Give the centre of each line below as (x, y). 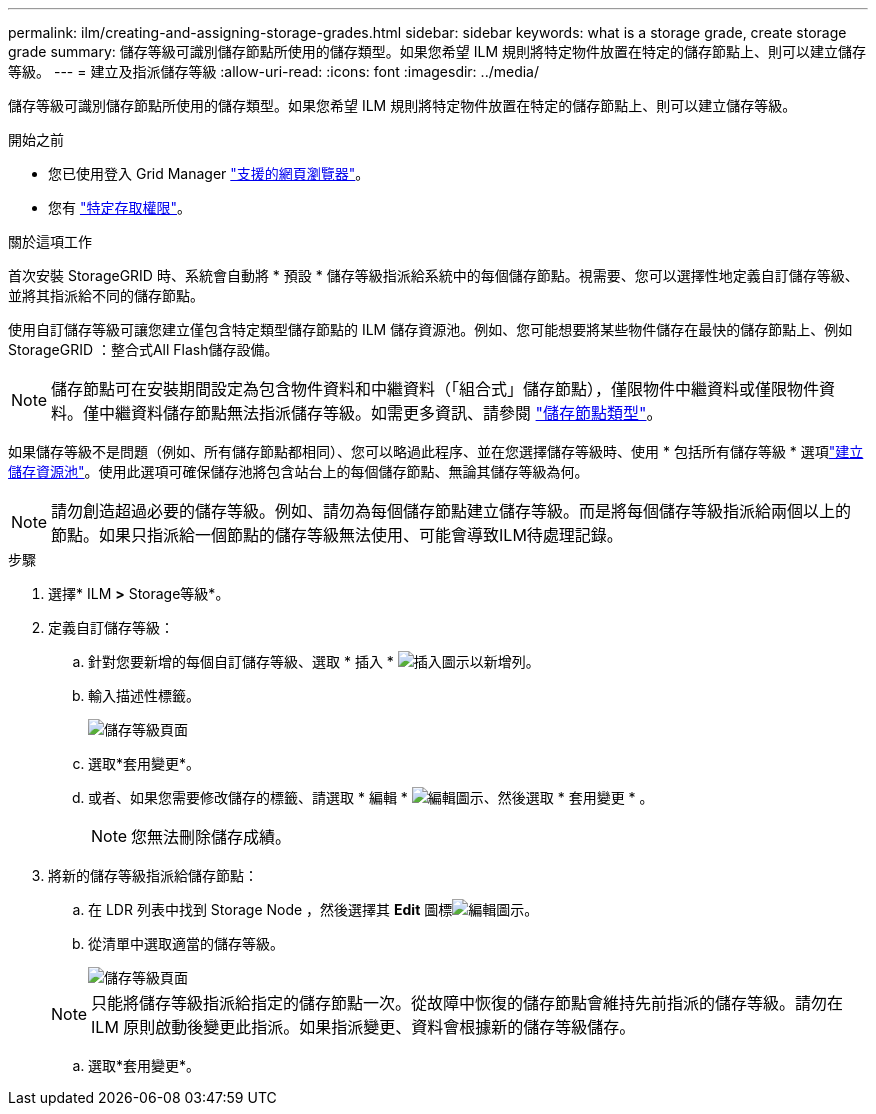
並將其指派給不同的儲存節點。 (106, 295)
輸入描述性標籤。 (144, 695)
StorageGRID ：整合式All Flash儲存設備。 (143, 349)
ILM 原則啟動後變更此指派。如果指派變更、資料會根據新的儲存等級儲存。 (363, 1027)
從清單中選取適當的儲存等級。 (186, 943)
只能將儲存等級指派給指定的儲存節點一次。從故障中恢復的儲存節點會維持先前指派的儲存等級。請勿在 (467, 1003)
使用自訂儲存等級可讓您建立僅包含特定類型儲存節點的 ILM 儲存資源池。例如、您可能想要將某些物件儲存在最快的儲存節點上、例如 (430, 329)
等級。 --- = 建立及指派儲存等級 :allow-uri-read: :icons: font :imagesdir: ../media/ (274, 71)
